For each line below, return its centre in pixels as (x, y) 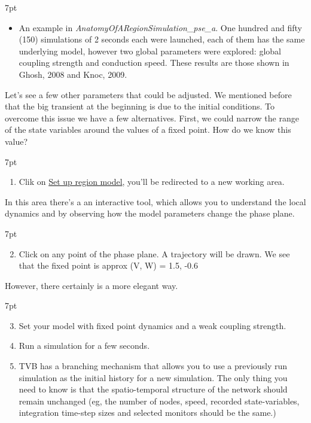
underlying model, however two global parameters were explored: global (150, 51)
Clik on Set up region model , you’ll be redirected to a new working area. (152, 182)
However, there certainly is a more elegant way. (92, 285)
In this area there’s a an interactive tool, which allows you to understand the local (155, 201)
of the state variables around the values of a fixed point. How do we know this (148, 130)
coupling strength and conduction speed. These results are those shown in (154, 63)
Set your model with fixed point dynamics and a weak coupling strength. (153, 325)
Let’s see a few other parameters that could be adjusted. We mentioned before (148, 94)
